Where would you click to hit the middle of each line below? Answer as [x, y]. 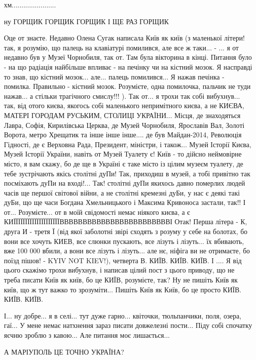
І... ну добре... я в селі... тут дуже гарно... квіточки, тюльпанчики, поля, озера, [123, 315]
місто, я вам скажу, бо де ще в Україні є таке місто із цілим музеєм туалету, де [124, 163]
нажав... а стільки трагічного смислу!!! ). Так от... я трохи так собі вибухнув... [122, 96]
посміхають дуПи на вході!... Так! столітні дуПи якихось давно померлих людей [125, 183]
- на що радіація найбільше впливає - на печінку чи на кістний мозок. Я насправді [128, 66]
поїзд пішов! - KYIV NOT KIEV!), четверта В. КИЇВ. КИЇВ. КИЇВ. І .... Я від [123, 260]
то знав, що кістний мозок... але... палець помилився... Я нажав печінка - [114, 76]
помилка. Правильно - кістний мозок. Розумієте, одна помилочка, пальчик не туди [128, 86]
